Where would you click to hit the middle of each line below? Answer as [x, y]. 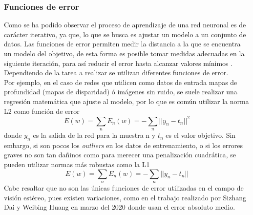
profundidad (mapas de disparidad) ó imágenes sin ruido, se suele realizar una [121, 92]
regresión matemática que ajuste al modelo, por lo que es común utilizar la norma [126, 101]
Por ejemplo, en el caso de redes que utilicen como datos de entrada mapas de [121, 82]
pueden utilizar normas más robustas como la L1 [77, 164]
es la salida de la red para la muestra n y [94, 135]
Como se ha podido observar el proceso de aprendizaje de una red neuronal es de [125, 25]
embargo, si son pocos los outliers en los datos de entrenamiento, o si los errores [124, 145]
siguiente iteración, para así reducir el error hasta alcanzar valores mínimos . [118, 63]
